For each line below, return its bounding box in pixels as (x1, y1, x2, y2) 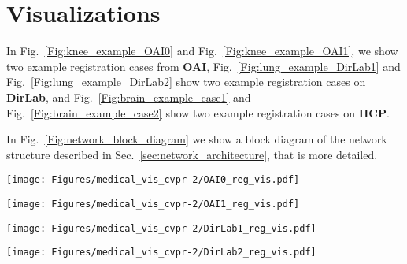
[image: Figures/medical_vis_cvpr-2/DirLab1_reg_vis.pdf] (6, 222, 316, 234)
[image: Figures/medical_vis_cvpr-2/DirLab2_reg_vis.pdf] (6, 247, 316, 258)
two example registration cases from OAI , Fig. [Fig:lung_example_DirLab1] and (6, 58, 401, 74)
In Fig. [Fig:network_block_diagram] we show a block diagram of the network (6, 131, 387, 147)
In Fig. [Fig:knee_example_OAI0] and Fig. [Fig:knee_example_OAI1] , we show (6, 43, 398, 59)
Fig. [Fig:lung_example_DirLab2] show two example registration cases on (6, 73, 366, 90)
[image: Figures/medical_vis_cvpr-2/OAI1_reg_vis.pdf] (6, 198, 300, 210)
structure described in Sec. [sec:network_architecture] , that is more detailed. (6, 146, 378, 162)
